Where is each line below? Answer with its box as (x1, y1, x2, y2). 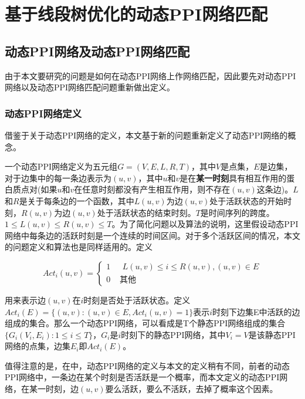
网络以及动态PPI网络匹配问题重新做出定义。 (5, 81, 175, 93)
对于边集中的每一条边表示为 (5, 171, 111, 184)
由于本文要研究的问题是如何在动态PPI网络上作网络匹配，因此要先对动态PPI (5, 69, 296, 82)
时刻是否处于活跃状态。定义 (83, 293, 191, 306)
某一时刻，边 (29, 383, 79, 395)
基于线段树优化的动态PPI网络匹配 (5, 2, 268, 26)
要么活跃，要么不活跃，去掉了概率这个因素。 (105, 383, 278, 395)
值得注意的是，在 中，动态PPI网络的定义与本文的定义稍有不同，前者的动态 (5, 359, 290, 371)
